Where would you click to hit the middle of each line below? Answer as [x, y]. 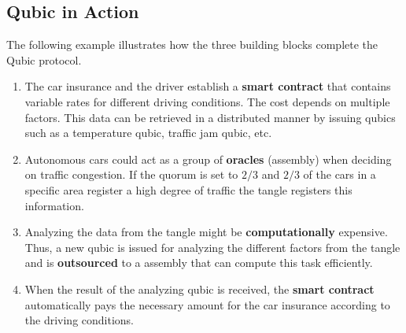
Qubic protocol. [44, 59]
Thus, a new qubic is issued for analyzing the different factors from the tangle [212, 247]
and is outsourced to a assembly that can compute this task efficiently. [199, 263]
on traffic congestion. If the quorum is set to [131, 174]
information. [54, 205]
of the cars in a [340, 174]
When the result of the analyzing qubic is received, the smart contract [199, 289]
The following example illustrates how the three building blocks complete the [192, 44]
